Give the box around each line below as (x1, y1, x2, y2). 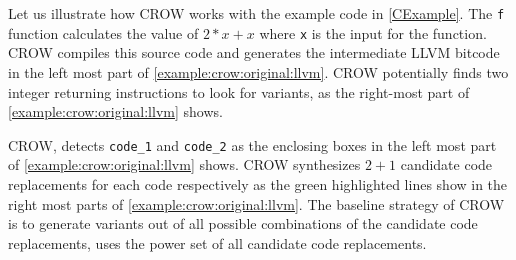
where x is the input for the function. (259, 22, 487, 43)
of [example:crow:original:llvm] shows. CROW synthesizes (8, 154, 361, 175)
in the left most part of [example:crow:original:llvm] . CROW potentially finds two (8, 61, 509, 82)
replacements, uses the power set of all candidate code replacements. (8, 232, 427, 253)
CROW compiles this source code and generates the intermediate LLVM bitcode (8, 42, 500, 63)
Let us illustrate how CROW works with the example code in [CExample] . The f (8, 3, 505, 23)
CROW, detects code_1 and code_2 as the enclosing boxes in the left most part (8, 134, 497, 155)
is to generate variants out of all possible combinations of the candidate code (8, 213, 478, 234)
